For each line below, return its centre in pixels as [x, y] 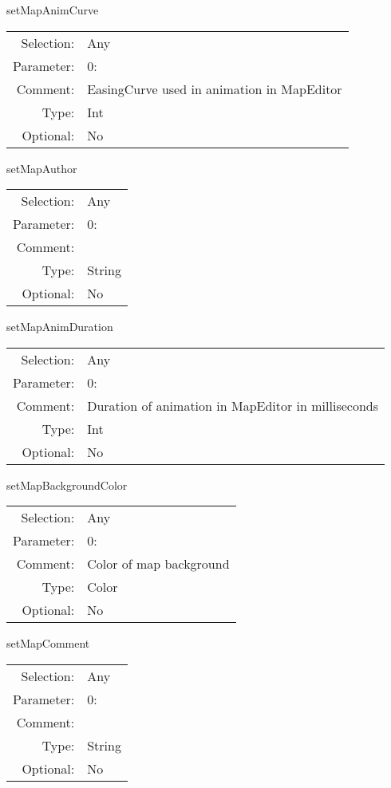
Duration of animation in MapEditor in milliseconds [233, 405]
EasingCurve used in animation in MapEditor [215, 89]
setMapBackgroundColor [67, 485]
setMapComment [48, 643]
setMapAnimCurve [53, 10]
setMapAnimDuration [60, 327]
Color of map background [158, 564]
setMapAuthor [42, 168]
